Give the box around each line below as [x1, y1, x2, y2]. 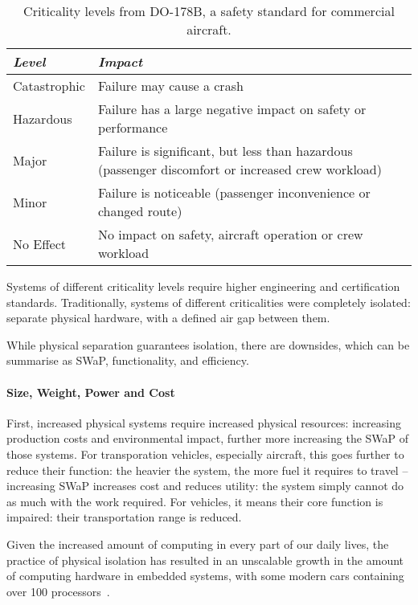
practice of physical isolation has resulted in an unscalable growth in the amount [6, 551, 404, 568]
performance [97, 118, 168, 137]
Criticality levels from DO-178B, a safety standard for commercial [23, 2, 395, 20]
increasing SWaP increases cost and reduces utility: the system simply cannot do [6, 477, 404, 494]
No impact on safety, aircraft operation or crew [97, 225, 363, 243]
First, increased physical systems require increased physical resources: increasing [6, 414, 401, 431]
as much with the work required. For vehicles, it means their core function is [6, 493, 383, 509]
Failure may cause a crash [97, 76, 244, 95]
